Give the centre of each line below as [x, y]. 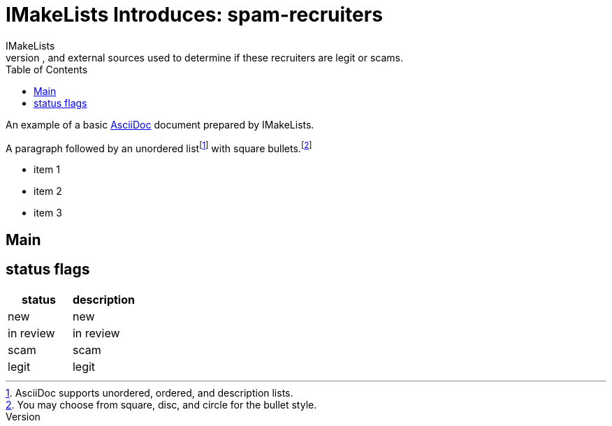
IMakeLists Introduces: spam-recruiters [194, 15]
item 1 [47, 170]
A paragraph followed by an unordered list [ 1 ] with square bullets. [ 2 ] [159, 147]
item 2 [48, 191]
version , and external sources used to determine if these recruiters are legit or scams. [204, 57]
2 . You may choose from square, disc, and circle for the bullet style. [161, 404]
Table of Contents [47, 69]
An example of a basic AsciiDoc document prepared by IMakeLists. [160, 124]
